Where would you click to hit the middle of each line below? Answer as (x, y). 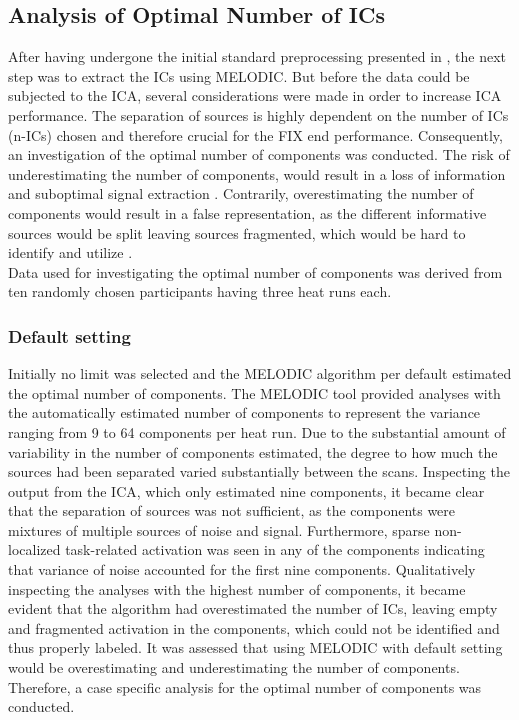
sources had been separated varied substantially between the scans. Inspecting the (259, 471)
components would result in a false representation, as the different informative (247, 212)
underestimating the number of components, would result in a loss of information (257, 173)
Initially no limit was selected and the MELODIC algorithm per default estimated (260, 373)
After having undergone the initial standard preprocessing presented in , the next (257, 56)
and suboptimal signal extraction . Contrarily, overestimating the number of (241, 193)
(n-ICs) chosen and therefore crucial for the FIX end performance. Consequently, (255, 134)
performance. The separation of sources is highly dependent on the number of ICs (258, 114)
